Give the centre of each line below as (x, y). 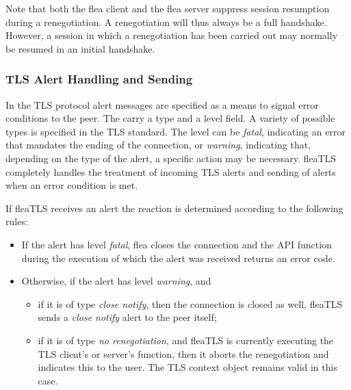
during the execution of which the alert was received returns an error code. (178, 258)
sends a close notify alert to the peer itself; (127, 317)
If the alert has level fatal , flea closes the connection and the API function (177, 244)
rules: (17, 221)
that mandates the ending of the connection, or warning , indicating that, (158, 145)
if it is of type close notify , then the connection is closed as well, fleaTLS (190, 303)
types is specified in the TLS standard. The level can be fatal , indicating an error (175, 131)
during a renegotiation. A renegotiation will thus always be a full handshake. (166, 22)
